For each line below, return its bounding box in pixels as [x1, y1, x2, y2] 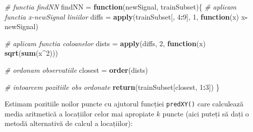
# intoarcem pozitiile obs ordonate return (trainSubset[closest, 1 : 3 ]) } [5, 81, 220, 92]
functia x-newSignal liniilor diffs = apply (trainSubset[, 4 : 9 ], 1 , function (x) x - [5, 11, 248, 22]
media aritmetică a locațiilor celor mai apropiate [5, 108, 154, 118]
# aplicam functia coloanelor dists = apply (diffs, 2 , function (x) [5, 38, 206, 48]
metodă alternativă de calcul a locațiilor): [5, 118, 133, 128]
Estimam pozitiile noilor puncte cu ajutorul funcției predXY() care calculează [5, 98, 243, 109]
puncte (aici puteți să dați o [162, 108, 249, 118]
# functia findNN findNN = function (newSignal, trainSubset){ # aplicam [5, 2, 237, 12]
